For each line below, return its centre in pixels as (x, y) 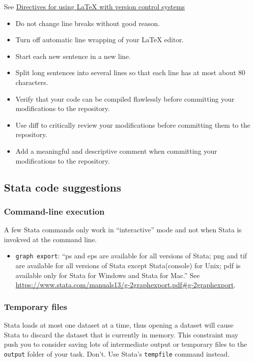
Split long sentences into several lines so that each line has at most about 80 (130, 72)
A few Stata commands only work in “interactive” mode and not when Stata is (123, 230)
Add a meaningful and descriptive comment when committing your (116, 151)
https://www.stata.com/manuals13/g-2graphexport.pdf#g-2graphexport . (126, 285)
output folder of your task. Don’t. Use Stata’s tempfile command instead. (117, 353)
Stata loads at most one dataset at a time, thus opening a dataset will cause (119, 324)
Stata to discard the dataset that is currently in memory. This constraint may (121, 334)
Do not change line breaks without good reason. (88, 23)
